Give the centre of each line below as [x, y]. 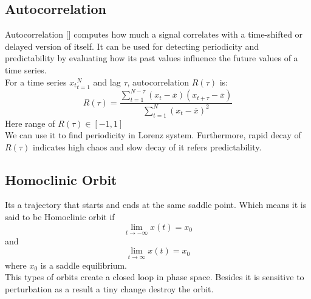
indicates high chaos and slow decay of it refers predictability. [147, 146]
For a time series [36, 82]
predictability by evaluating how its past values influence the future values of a [152, 58]
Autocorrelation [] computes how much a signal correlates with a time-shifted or [154, 34]
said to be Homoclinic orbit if [60, 217]
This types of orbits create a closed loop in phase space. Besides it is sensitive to [155, 277]
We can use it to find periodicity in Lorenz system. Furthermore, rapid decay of [153, 135]
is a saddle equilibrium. [84, 265]
